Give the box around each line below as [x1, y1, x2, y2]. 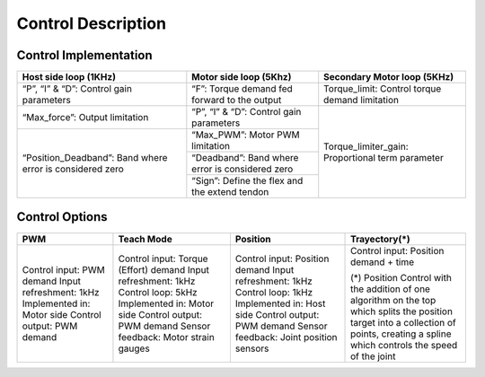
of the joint [350, 350, 396, 363]
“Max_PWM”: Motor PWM [191, 128, 300, 141]
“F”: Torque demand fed [191, 83, 294, 95]
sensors [234, 342, 269, 355]
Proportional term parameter [323, 151, 444, 163]
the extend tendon [191, 186, 269, 198]
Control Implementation [16, 48, 153, 63]
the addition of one [350, 283, 431, 295]
